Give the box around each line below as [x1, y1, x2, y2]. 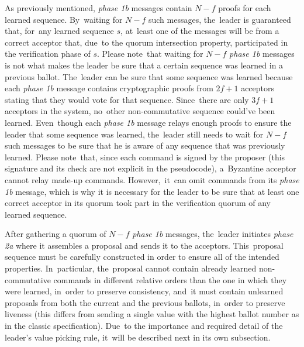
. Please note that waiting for [96, 47, 203, 60]
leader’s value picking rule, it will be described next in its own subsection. [5, 331, 271, 343]
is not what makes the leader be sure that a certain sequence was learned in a [5, 59, 284, 71]
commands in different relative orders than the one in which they [53, 273, 287, 286]
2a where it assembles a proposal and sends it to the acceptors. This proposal [5, 239, 284, 251]
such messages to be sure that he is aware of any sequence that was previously [5, 139, 285, 152]
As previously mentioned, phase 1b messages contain [5, 2, 192, 13]
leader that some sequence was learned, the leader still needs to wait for [5, 128, 264, 140]
